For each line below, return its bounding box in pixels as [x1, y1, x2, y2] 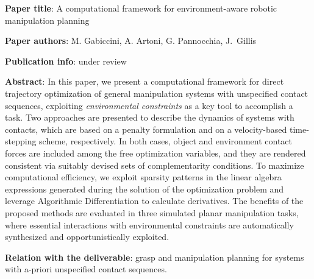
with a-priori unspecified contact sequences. [5, 263, 167, 275]
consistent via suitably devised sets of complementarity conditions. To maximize [5, 158, 304, 171]
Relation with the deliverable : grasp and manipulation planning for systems [5, 250, 304, 263]
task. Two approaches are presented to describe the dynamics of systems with [5, 111, 294, 124]
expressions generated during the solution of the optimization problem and [5, 182, 284, 195]
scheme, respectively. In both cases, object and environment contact [39, 135, 292, 147]
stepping [5, 135, 37, 147]
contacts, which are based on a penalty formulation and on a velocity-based [5, 122, 287, 135]
